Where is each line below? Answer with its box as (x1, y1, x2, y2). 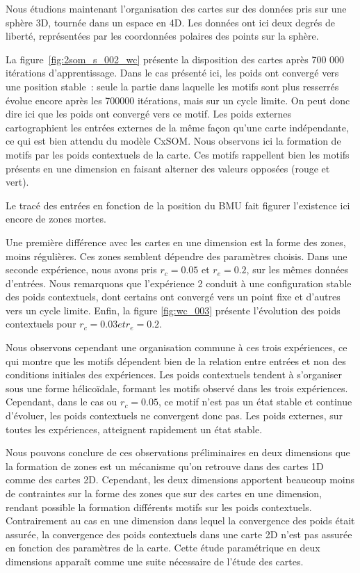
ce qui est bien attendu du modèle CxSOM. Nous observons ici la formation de (6, 134, 341, 148)
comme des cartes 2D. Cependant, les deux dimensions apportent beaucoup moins (6, 472, 354, 487)
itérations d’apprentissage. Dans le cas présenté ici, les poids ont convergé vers (6, 65, 339, 80)
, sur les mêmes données (246, 262, 349, 277)
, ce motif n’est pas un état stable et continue (158, 394, 352, 409)
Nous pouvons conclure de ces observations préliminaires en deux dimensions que (6, 445, 350, 460)
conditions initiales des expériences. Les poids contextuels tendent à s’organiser (6, 367, 342, 382)
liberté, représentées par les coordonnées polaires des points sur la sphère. (6, 29, 319, 43)
